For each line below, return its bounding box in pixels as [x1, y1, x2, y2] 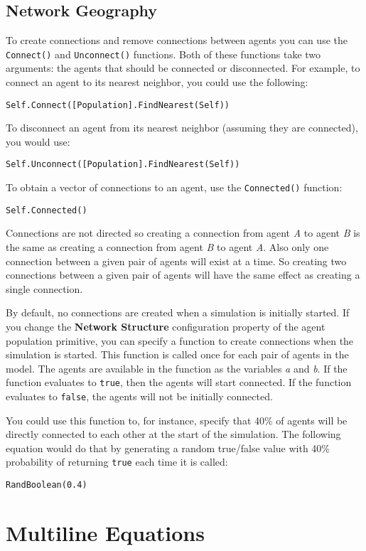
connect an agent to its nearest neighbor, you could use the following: [6, 75, 308, 90]
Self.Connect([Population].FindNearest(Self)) [6, 100, 230, 110]
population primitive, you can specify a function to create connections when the [6, 333, 354, 348]
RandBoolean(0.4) [6, 480, 87, 491]
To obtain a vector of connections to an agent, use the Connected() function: [6, 180, 343, 195]
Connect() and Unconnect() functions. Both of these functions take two [6, 46, 321, 61]
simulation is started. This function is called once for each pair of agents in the [6, 347, 349, 362]
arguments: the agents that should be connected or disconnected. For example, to [6, 60, 360, 75]
